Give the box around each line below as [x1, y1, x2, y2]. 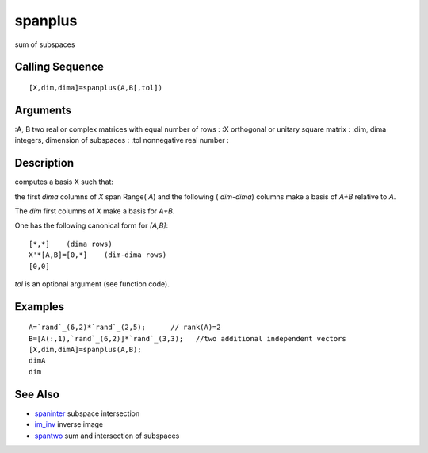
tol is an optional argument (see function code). [14, 278, 170, 289]
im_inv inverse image [34, 420, 104, 429]
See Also [14, 387, 59, 401]
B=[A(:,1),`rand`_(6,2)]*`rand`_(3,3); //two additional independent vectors [29, 334, 346, 343]
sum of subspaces [14, 40, 75, 49]
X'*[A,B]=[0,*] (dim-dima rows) [29, 251, 167, 259]
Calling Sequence [14, 60, 105, 74]
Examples [14, 300, 65, 313]
